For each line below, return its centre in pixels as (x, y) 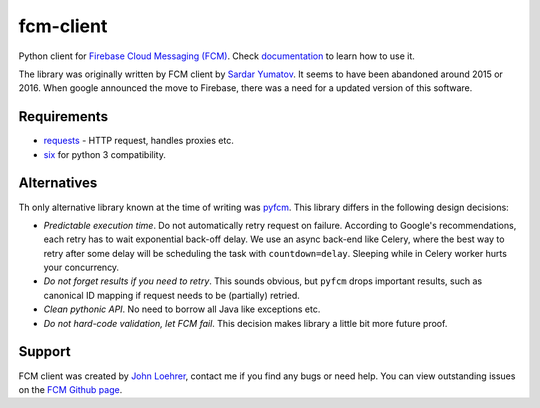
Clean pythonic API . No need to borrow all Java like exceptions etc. (182, 309)
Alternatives (58, 183)
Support (44, 351)
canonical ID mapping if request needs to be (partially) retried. (171, 295)
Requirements (63, 116)
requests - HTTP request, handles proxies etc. (138, 141)
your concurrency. (81, 267)
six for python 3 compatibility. (105, 154)
